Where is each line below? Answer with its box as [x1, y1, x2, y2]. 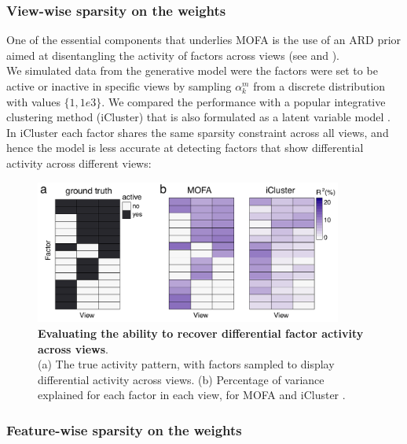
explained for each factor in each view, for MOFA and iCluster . [38, 387, 346, 403]
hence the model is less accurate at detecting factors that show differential [6, 139, 364, 156]
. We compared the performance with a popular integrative [101, 93, 386, 109]
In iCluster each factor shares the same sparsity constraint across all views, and [6, 124, 389, 140]
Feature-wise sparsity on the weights [6, 420, 242, 439]
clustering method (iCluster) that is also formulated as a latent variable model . [6, 109, 390, 125]
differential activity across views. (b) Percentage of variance [38, 371, 324, 387]
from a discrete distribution [253, 78, 386, 94]
